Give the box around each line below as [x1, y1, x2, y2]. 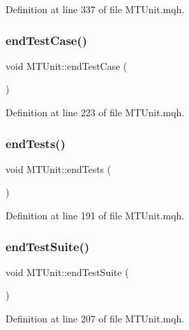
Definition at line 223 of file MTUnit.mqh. [6, 105, 185, 119]
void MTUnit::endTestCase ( [6, 58, 127, 73]
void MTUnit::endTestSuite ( [6, 264, 129, 279]
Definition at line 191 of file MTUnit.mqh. [6, 208, 185, 222]
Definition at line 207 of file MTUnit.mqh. [6, 311, 185, 325]
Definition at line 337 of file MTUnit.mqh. [6, 2, 185, 16]
